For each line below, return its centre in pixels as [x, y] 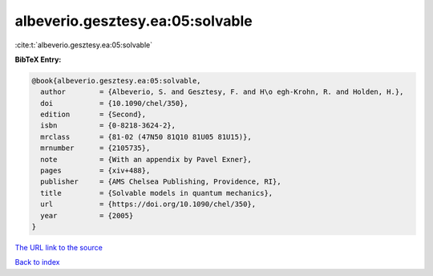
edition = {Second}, [93, 115]
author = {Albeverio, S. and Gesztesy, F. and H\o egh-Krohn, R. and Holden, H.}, [222, 92]
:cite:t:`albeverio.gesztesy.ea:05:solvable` [83, 45]
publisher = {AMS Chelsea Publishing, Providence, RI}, [161, 182]
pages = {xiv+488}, [95, 171]
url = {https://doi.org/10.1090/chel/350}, [148, 204]
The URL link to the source [59, 247]
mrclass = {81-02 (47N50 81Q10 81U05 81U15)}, [146, 137]
